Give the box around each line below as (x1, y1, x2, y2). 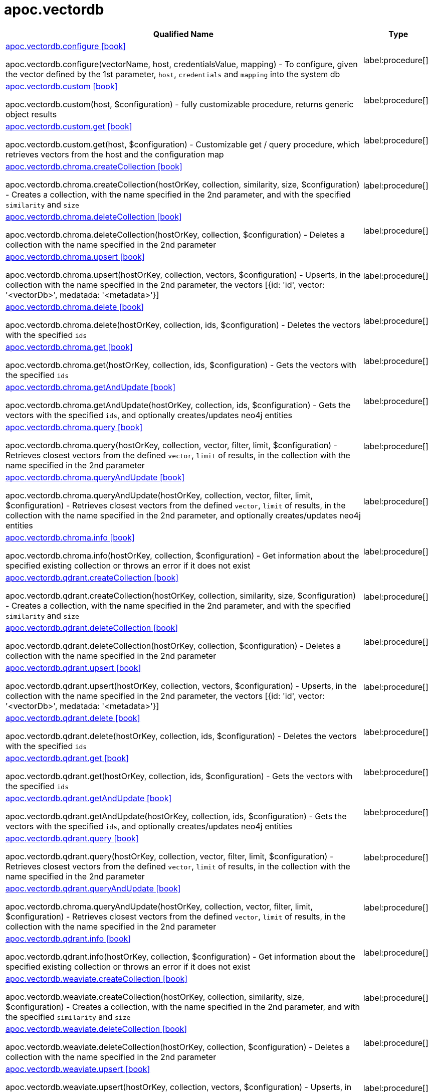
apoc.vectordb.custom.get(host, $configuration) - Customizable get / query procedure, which (6, 139, 360, 149)
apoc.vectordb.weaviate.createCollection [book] (6, 973, 188, 984)
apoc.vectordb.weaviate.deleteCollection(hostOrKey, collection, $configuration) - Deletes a (6, 1041, 350, 1052)
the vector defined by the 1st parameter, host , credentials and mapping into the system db (6, 69, 340, 79)
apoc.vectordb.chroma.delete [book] (6, 301, 144, 312)
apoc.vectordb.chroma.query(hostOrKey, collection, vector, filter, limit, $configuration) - (6, 440, 337, 450)
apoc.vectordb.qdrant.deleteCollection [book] (6, 622, 178, 633)
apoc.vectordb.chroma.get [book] (6, 341, 133, 352)
